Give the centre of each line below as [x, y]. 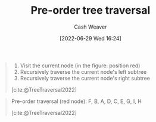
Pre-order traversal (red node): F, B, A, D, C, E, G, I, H [77, 101]
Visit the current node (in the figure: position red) [80, 65]
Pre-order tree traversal [91, 10]
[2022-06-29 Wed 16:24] [91, 38]
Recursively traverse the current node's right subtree [85, 78]
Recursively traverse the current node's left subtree [83, 71]
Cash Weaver [91, 27]
